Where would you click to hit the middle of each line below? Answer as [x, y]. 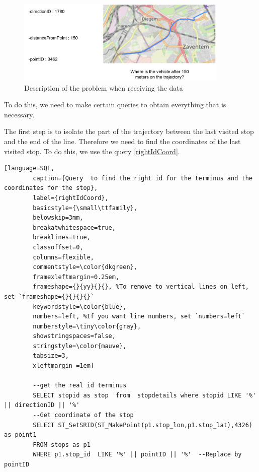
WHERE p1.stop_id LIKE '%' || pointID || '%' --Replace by [137, 455]
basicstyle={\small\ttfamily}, [85, 208]
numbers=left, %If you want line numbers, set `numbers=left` [139, 317]
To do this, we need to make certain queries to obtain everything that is [115, 105]
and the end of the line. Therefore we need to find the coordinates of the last [122, 141]
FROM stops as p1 [62, 445]
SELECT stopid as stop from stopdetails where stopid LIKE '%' [145, 395]
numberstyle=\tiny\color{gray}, [87, 326]
